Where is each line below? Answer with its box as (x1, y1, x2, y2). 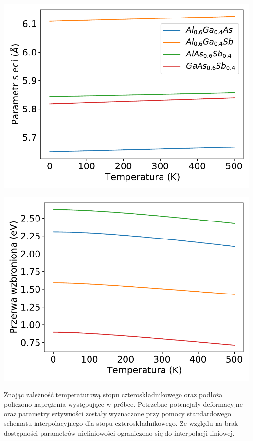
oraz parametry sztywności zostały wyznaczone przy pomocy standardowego (4, 408, 231, 419)
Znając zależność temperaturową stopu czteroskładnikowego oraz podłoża (4, 389, 223, 400)
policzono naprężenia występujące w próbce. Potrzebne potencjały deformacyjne (4, 399, 243, 409)
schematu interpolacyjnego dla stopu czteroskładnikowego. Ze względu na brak (4, 418, 238, 428)
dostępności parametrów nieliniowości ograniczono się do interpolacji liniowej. (4, 427, 235, 438)
